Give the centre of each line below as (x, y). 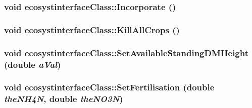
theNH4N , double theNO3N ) (64, 99)
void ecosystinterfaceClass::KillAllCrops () (92, 29)
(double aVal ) (33, 64)
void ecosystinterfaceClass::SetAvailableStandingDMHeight (127, 52)
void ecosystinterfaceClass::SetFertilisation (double (109, 87)
